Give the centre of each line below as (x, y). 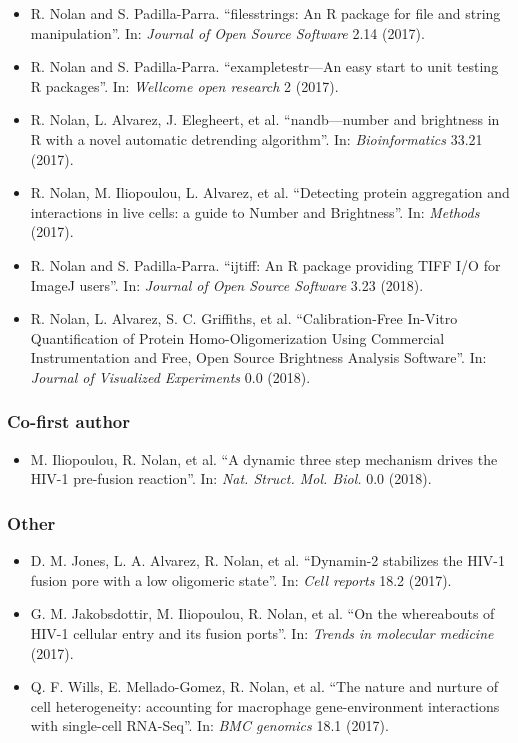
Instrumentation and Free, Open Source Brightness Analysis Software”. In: (258, 357)
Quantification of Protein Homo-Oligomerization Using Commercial (237, 337)
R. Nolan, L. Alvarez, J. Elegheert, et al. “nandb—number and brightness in (265, 119)
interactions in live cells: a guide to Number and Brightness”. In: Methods (255, 211)
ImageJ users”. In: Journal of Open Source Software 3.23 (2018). (227, 284)
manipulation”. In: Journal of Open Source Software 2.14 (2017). (227, 32)
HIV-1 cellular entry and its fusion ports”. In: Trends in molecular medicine (262, 632)
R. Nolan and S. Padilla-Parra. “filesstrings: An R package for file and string (265, 13)
